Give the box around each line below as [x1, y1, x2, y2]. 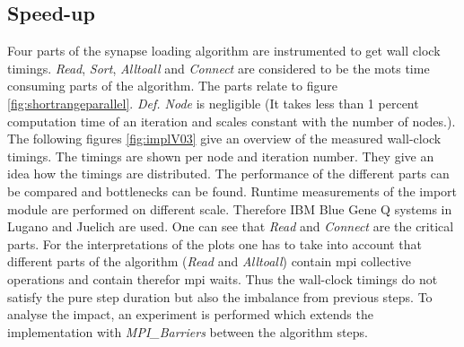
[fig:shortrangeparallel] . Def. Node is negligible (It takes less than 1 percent [7, 93, 419, 112]
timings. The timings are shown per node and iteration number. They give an [7, 146, 434, 165]
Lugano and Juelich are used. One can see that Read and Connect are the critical [7, 217, 454, 236]
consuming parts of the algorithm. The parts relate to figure [7, 76, 337, 95]
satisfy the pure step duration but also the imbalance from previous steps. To [7, 287, 433, 306]
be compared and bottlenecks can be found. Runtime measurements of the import [7, 181, 458, 200]
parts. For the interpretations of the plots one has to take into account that [7, 234, 422, 253]
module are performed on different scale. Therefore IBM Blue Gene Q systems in [7, 199, 452, 218]
